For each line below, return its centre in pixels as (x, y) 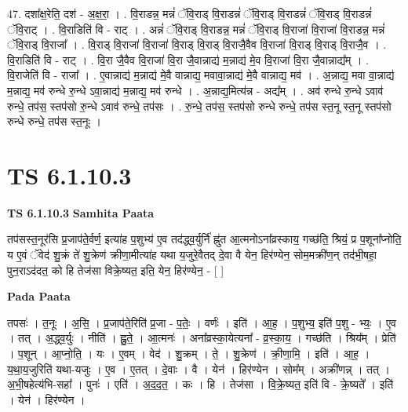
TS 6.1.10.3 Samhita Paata (81, 212)
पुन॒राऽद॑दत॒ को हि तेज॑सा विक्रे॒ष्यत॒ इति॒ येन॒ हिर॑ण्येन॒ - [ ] (116, 270)
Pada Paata (39, 296)
